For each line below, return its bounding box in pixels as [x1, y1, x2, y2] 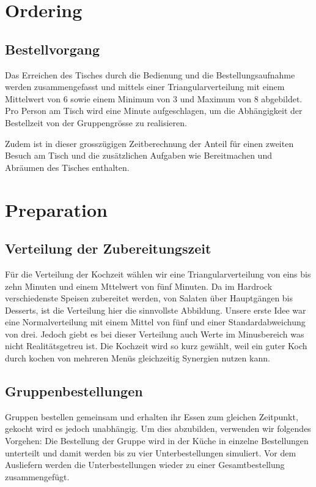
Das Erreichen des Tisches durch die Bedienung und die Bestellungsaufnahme [5, 68, 295, 81]
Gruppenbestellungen [5, 382, 143, 401]
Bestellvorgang [5, 39, 100, 58]
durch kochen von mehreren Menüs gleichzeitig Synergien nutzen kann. [5, 352, 270, 364]
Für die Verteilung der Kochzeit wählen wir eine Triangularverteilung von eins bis [5, 267, 311, 280]
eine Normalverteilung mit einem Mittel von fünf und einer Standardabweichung [5, 315, 306, 328]
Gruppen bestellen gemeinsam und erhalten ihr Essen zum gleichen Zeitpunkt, [5, 410, 298, 423]
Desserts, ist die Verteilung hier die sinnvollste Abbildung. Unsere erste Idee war [5, 303, 306, 316]
